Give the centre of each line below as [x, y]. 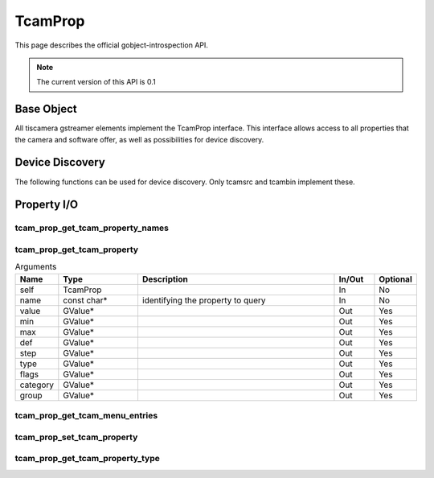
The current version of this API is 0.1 [96, 82]
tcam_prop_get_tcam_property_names [92, 228]
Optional [396, 279]
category [37, 385]
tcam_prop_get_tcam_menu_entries [86, 416]
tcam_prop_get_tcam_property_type [87, 459]
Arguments [36, 267]
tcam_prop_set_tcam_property [76, 437]
